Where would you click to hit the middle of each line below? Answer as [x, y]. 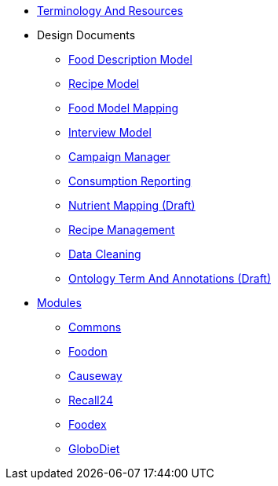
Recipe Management [122, 230]
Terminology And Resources [110, 11]
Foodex [88, 424]
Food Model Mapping [124, 108]
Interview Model [110, 132]
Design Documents [86, 35]
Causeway [95, 376]
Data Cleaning [105, 254]
